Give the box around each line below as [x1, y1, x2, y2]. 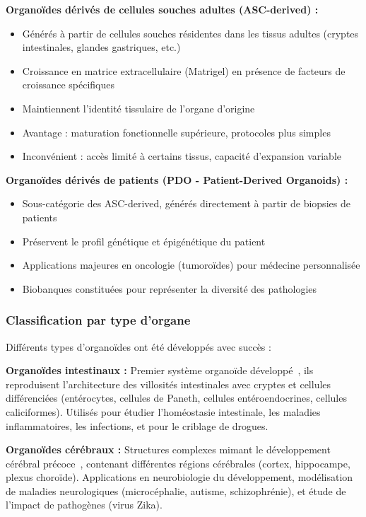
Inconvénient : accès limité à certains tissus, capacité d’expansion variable [22, 149, 342, 163]
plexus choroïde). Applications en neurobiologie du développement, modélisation [6, 470, 353, 484]
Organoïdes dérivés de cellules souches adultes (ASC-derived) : [6, 2, 319, 16]
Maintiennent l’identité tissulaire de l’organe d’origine [22, 100, 255, 115]
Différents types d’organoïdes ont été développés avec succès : [6, 339, 271, 354]
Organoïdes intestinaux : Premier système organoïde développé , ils [6, 363, 314, 378]
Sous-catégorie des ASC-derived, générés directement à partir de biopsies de [22, 196, 350, 211]
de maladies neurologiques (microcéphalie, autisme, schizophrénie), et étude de [6, 483, 346, 498]
